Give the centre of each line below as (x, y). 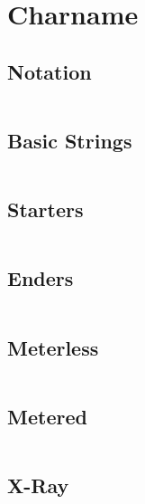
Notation (50, 71)
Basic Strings (70, 140)
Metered (47, 416)
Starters (45, 209)
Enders (41, 278)
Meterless (53, 347)
